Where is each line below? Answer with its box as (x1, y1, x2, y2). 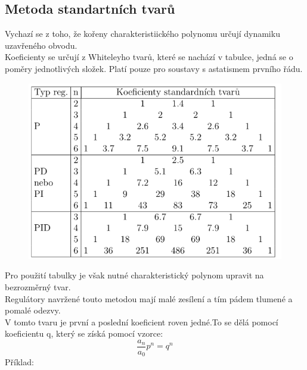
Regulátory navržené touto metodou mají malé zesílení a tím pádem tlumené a (5, 292, 293, 305)
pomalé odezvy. (5, 304, 61, 316)
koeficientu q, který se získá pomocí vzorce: (5, 327, 163, 340)
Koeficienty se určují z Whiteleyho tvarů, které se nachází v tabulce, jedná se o (5, 51, 293, 63)
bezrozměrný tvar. (5, 281, 71, 293)
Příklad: (5, 356, 34, 368)
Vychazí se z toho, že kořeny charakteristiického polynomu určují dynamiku (5, 27, 280, 40)
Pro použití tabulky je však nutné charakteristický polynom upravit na (5, 269, 264, 281)
